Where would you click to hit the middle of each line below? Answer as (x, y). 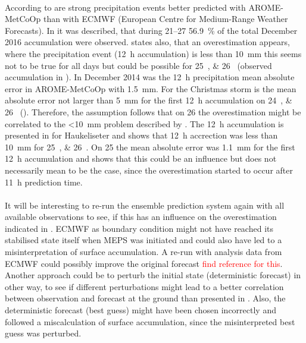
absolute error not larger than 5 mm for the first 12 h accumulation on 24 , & (149, 100)
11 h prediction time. (44, 182)
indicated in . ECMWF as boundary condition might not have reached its (139, 228)
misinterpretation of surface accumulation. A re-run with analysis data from (143, 252)
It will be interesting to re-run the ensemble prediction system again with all (145, 205)
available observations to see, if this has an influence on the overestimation (141, 217)
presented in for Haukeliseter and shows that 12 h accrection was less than (141, 135)
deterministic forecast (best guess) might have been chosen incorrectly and (140, 310)
